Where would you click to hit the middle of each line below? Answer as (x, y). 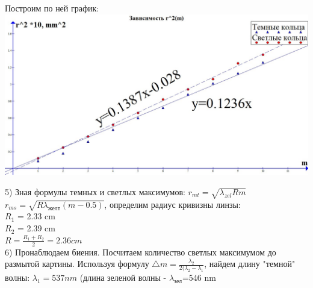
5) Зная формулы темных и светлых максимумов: (95, 191)
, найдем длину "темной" (250, 264)
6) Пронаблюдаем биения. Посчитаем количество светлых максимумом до (141, 252)
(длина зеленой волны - (123, 277)
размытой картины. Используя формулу (77, 264)
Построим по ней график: (52, 8)
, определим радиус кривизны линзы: (172, 204)
